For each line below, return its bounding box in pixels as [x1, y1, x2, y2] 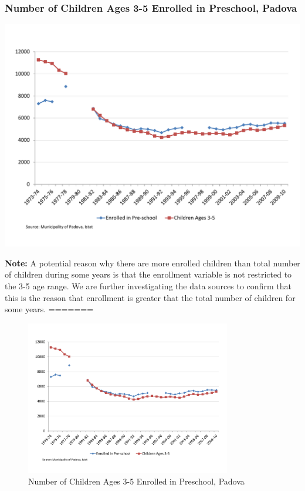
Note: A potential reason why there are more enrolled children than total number [5, 256, 300, 269]
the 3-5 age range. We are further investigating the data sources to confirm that [5, 280, 292, 292]
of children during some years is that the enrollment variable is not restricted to [5, 268, 292, 280]
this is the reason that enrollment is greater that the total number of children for [5, 291, 296, 303]
